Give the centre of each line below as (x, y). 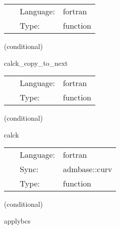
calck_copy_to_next (36, 63)
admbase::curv (88, 169)
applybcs (17, 220)
